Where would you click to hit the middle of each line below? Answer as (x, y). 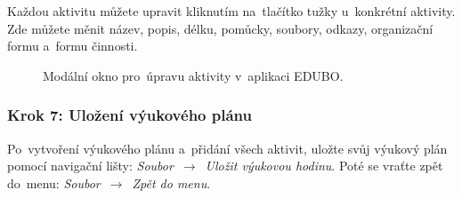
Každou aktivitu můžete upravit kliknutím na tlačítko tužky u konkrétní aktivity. (231, 11)
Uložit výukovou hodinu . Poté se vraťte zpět (324, 166)
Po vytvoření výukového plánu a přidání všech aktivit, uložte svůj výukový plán (227, 148)
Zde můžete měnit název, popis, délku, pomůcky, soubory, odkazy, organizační (220, 28)
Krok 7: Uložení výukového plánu (130, 115)
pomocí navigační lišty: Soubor (90, 166)
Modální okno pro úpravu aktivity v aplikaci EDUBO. (193, 75)
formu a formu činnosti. (73, 46)
